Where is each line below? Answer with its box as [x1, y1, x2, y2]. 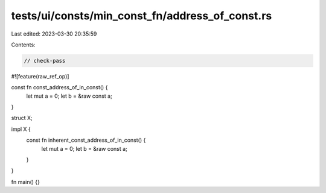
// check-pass [24, 57, 66, 64]
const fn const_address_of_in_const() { [11, 84, 108, 91]
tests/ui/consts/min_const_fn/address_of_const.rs [11, 9, 272, 22]
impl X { [11, 125, 31, 133]
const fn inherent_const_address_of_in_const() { [26, 136, 146, 144]
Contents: [11, 41, 36, 48]
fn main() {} [11, 178, 40, 185]
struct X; [11, 115, 33, 122]
